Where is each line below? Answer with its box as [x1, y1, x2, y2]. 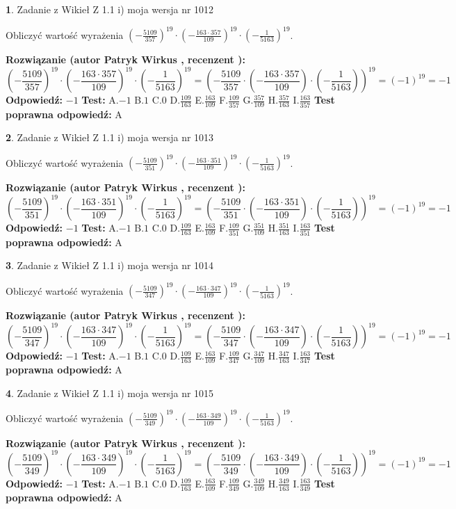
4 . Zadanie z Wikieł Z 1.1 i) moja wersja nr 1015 [6, 385, 214, 400]
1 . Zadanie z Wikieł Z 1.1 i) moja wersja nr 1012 [6, 2, 214, 16]
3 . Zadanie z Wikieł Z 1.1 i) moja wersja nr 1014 [6, 258, 214, 273]
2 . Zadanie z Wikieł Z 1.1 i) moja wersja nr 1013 [6, 130, 214, 145]
